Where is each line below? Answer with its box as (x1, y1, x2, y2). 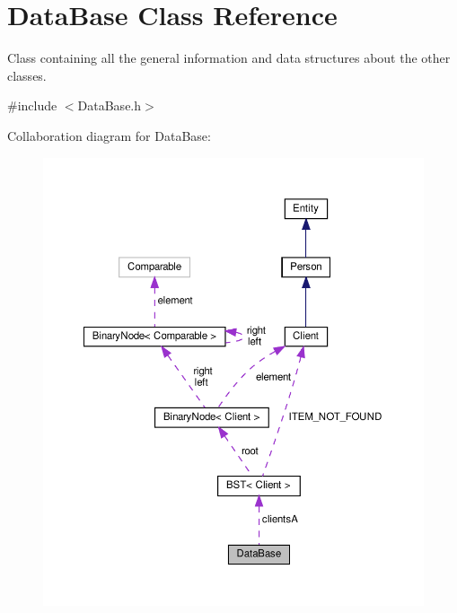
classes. (7, 66, 47, 84)
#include (7, 96, 57, 115)
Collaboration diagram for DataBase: (7, 126, 211, 144)
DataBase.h (77, 96, 142, 115)
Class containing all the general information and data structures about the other (7, 48, 451, 67)
